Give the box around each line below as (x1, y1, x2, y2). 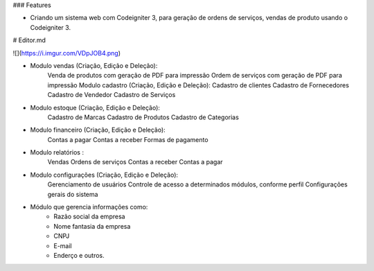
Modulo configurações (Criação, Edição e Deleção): (30, 171, 179, 179)
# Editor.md (12, 36, 46, 44)
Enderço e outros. (53, 251, 105, 259)
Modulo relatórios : (30, 148, 84, 157)
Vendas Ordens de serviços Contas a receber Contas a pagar (47, 158, 223, 166)
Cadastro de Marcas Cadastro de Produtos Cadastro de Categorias (47, 113, 239, 121)
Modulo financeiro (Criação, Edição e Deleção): (30, 125, 166, 134)
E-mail (53, 241, 72, 250)
